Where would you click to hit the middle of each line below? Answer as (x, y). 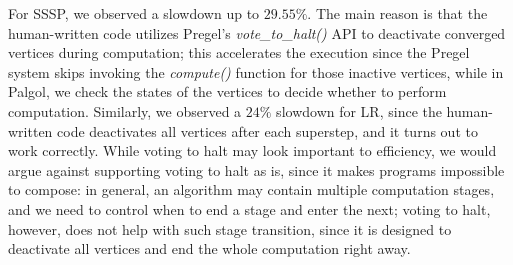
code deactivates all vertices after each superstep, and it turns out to (267, 130)
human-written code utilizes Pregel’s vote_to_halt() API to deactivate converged (257, 32)
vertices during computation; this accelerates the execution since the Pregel (239, 52)
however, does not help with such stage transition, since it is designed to (230, 228)
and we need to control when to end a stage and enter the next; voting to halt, (249, 208)
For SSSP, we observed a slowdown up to (134, 13)
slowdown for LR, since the (359, 110)
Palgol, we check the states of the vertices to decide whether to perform (227, 91)
